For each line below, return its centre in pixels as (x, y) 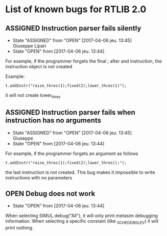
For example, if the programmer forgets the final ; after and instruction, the (83, 61)
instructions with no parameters (39, 177)
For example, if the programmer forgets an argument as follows (72, 153)
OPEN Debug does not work (50, 194)
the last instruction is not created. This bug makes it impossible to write (80, 172)
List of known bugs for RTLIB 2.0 (76, 9)
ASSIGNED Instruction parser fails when (70, 112)
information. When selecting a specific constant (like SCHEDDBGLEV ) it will (82, 222)
